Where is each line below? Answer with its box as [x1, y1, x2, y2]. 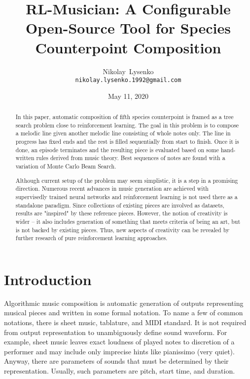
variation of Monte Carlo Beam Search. [15, 162, 116, 170]
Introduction [4, 269, 92, 289]
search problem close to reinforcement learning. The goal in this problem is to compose [15, 121, 239, 129]
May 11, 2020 [107, 90, 149, 101]
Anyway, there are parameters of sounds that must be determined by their [4, 356, 229, 366]
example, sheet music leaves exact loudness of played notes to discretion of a [4, 337, 235, 347]
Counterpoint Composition [35, 37, 221, 57]
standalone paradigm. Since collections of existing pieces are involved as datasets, [15, 201, 224, 209]
